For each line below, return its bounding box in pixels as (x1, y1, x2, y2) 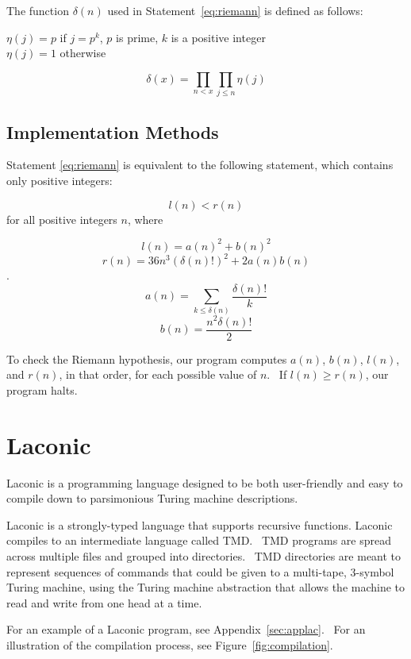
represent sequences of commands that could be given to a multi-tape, (6, 563, 347, 580)
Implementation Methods (6, 119, 219, 144)
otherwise (60, 44, 106, 61)
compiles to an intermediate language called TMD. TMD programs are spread (6, 532, 391, 549)
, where (127, 210, 163, 227)
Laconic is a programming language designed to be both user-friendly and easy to (6, 474, 403, 491)
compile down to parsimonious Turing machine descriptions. (6, 490, 298, 507)
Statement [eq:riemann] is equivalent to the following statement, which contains (6, 156, 394, 173)
